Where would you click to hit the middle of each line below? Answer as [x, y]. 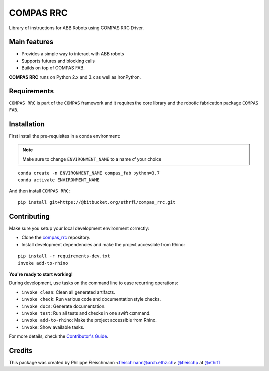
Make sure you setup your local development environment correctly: [79, 228]
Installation [27, 124]
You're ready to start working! [41, 274]
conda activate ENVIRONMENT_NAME [59, 180]
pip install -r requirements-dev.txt [64, 256]
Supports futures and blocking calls [58, 61]
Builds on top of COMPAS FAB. [53, 68]
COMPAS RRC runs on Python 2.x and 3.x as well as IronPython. [75, 77]
